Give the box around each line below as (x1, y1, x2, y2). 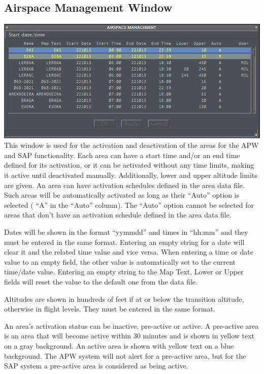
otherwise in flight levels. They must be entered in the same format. (4, 303, 215, 314)
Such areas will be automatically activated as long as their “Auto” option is (4, 190, 240, 200)
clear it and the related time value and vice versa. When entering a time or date (4, 246, 254, 257)
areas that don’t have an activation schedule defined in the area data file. (4, 209, 232, 220)
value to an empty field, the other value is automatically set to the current (4, 256, 236, 267)
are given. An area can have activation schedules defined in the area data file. (4, 179, 245, 190)
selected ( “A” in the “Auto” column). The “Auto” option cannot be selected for (4, 199, 254, 210)
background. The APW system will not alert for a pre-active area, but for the (4, 350, 246, 361)
